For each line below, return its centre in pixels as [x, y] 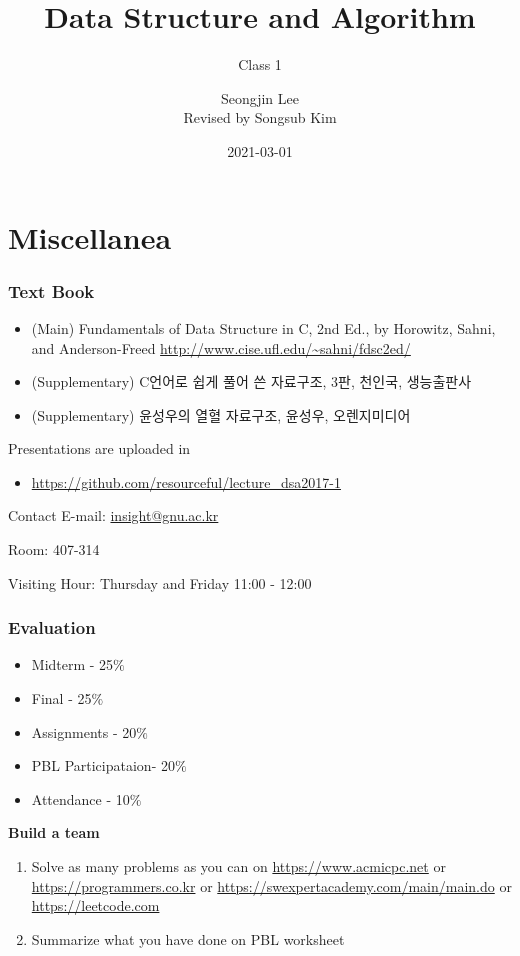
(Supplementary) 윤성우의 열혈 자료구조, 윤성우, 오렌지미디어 [221, 414]
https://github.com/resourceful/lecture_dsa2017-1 [186, 481]
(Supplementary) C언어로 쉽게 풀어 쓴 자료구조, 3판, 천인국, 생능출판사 [251, 381]
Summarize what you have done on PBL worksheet [188, 938]
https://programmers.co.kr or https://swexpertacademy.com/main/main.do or [271, 885]
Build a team [54, 832]
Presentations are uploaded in [99, 448]
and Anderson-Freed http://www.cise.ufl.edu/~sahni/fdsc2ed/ [221, 347]
